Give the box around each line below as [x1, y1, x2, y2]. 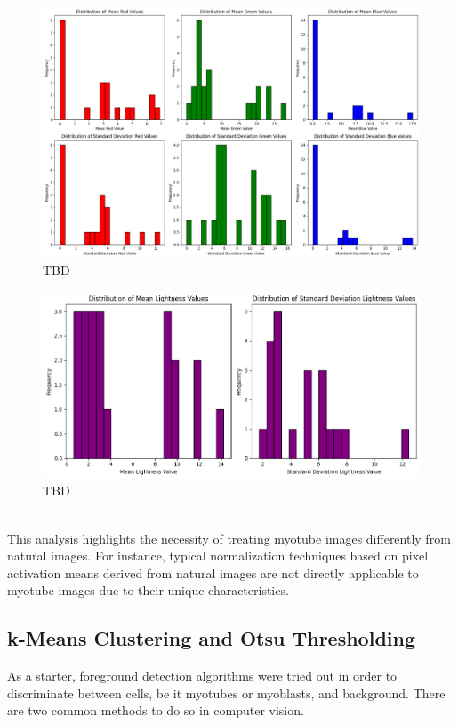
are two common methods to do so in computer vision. [7, 701, 304, 720]
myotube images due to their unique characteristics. [7, 581, 289, 600]
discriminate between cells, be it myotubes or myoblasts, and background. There [7, 683, 446, 702]
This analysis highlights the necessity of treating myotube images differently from [7, 528, 451, 547]
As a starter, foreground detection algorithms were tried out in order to [7, 666, 398, 685]
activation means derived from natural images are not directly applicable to [7, 563, 419, 582]
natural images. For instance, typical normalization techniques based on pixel [7, 546, 429, 565]
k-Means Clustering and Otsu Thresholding [7, 624, 415, 652]
